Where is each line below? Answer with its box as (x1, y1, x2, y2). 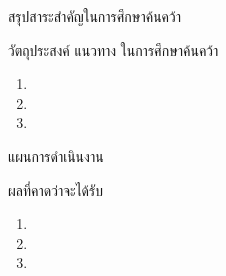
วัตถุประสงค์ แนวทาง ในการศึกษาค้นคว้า (8, 39, 219, 60)
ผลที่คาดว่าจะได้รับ (8, 179, 103, 200)
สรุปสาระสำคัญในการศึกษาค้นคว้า (8, 6, 182, 26)
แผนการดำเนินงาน (8, 145, 104, 166)
